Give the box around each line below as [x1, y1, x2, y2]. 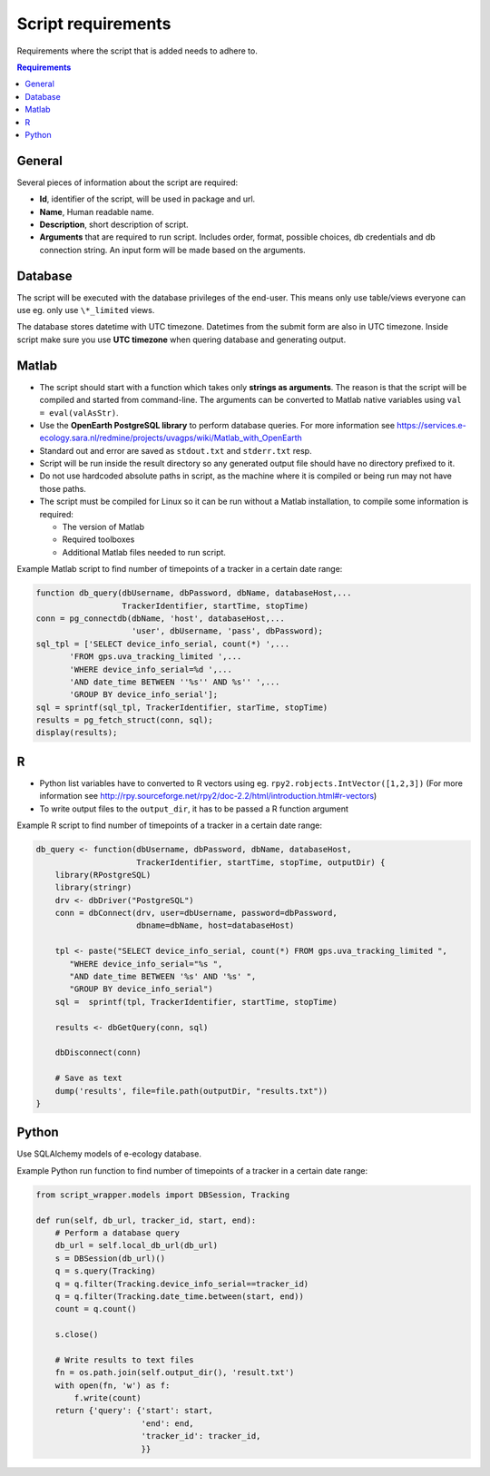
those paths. [39, 483, 86, 494]
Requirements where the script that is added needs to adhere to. [16, 45, 258, 56]
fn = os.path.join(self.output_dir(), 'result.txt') [54, 1367, 295, 1378]
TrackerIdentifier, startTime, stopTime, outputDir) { [136, 857, 386, 867]
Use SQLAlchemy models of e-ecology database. [16, 1148, 201, 1159]
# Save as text [54, 1073, 122, 1084]
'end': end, [141, 1418, 194, 1429]
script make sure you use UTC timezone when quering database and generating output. [16, 334, 347, 345]
